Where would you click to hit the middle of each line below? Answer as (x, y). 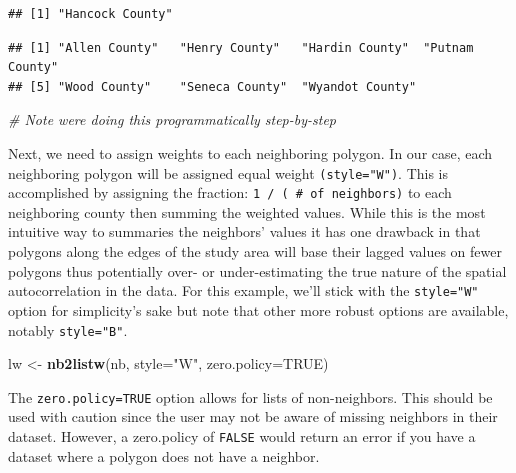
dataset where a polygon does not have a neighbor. (164, 455)
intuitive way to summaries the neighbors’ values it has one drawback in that (244, 231)
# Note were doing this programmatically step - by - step (172, 119)
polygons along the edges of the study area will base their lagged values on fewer (255, 251)
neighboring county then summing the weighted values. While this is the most (247, 211)
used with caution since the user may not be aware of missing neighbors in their (253, 416)
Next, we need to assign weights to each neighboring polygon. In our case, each (250, 152)
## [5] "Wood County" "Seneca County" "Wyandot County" (212, 86)
